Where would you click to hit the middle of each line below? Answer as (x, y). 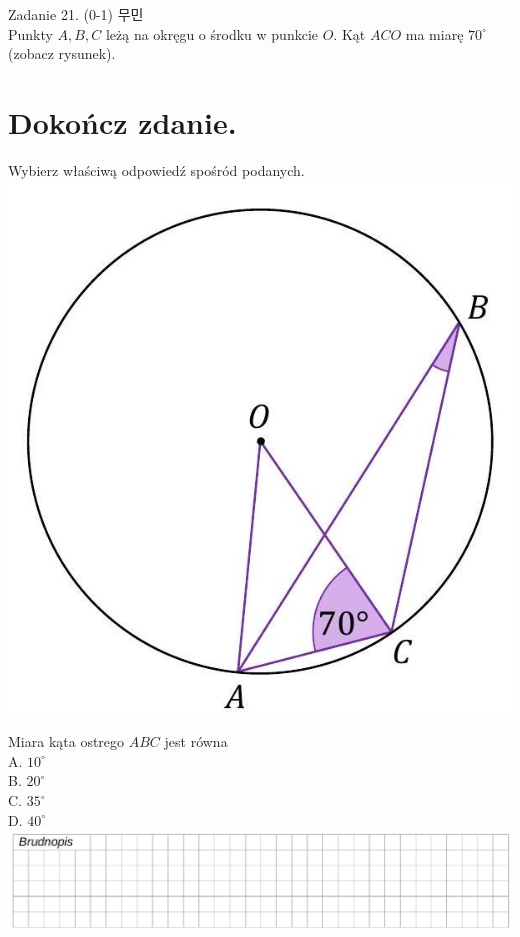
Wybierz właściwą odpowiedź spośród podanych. (156, 169)
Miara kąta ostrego (66, 741)
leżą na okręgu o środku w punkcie (211, 33)
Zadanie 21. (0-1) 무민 (76, 14)
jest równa (196, 741)
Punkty (30, 33)
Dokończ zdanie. (122, 121)
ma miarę (434, 33)
